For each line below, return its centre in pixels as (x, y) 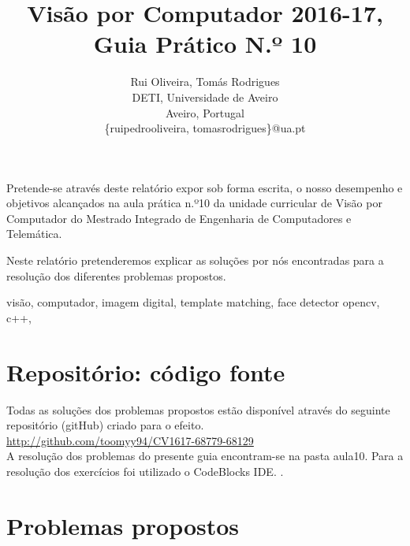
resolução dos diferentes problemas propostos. (116, 275)
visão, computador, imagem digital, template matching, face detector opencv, (193, 302)
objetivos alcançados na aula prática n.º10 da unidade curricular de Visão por (194, 203)
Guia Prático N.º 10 (205, 44)
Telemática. (34, 234)
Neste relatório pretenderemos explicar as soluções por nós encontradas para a (195, 260)
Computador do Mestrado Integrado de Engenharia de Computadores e (179, 218)
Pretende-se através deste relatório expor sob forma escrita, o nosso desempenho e (205, 187)
